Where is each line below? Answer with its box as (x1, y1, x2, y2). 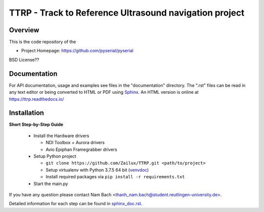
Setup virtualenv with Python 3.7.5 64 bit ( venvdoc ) (45, 167, 149, 173)
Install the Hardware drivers (33, 132, 89, 139)
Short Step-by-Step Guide (9, 122, 64, 127)
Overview (9, 26, 40, 34)
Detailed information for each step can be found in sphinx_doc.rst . (9, 201, 143, 207)
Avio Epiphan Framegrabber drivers (45, 147, 117, 152)
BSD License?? (9, 57, 39, 63)
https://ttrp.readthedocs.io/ (9, 96, 64, 102)
